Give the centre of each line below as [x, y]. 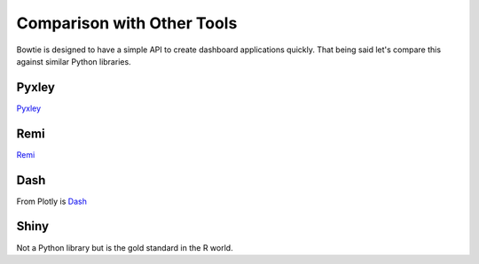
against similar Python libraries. [74, 61]
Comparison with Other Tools [127, 23]
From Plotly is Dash [52, 201]
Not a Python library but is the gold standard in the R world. [125, 247]
